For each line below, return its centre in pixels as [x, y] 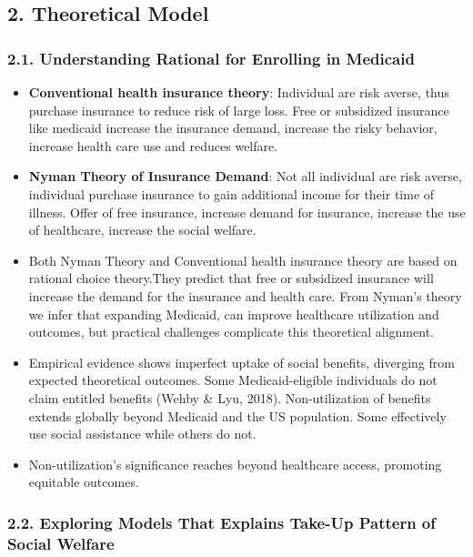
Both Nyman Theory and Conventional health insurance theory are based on [243, 260]
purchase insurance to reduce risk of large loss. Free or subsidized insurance [239, 110]
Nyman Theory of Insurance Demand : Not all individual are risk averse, [245, 176]
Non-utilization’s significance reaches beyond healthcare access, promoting [235, 464]
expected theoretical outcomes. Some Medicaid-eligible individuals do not [233, 380]
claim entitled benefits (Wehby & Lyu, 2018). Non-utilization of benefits [230, 397]
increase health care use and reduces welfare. [153, 145]
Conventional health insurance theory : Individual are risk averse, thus [239, 92]
